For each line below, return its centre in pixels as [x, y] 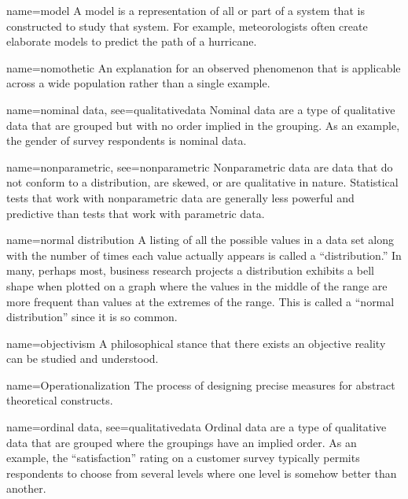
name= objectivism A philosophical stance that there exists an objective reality [196, 343]
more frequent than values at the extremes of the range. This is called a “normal [200, 301]
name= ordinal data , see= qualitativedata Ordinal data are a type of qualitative [197, 427]
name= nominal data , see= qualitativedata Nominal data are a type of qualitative [201, 109]
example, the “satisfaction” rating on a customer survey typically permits [183, 458]
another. [26, 488]
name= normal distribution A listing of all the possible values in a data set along [200, 240]
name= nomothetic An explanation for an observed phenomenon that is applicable [204, 67]
